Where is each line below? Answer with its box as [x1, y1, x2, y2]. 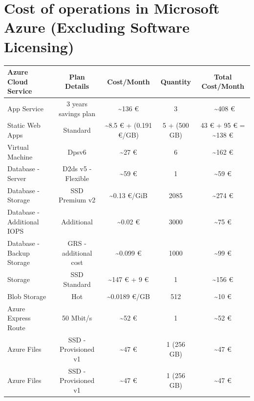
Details [65, 81, 89, 91]
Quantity [160, 76, 191, 86]
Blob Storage [7, 291, 46, 301]
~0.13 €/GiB [109, 190, 148, 200]
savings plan [59, 108, 96, 118]
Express [7, 313, 31, 323]
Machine [7, 151, 33, 161]
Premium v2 [58, 195, 96, 205]
